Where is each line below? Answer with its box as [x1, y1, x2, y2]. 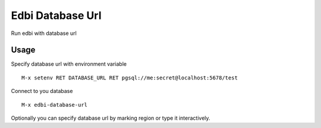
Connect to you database [11, 88, 73, 95]
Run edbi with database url [11, 30, 77, 37]
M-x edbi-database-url [21, 101, 88, 108]
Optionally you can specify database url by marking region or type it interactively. [11, 114, 210, 121]
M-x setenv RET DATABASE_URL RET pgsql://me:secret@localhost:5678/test [21, 74, 238, 81]
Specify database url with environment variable [11, 60, 127, 68]
